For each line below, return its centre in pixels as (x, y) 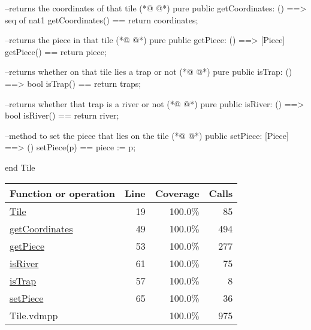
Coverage (177, 193)
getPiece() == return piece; (56, 51)
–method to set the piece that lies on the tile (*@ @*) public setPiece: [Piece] (147, 135)
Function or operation (62, 193)
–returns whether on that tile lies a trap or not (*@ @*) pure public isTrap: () (149, 72)
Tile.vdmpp (34, 315)
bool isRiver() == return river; (62, 115)
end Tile (20, 167)
